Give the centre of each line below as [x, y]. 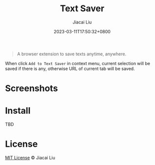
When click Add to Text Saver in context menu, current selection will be [78, 63]
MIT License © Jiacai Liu [30, 158]
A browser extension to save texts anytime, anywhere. [72, 54]
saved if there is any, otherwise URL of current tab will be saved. [70, 69]
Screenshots [32, 88]
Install [18, 111]
